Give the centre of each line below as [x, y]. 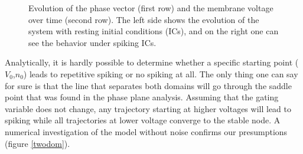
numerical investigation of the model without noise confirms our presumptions [146, 131]
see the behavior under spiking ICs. [92, 42]
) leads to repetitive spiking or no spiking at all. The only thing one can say [161, 73]
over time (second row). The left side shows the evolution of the [144, 19]
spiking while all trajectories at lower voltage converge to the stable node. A [143, 120]
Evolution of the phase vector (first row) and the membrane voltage [151, 8]
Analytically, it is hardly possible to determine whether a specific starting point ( [152, 62]
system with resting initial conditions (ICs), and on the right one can [154, 31]
